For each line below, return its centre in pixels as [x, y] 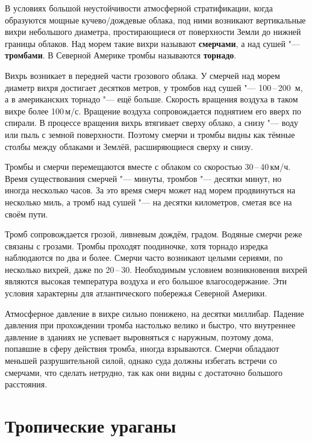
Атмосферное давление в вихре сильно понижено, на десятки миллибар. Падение [154, 313]
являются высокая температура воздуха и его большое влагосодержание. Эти [146, 281]
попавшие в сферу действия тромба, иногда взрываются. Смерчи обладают [142, 349]
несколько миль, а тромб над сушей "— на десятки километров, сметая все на [148, 202]
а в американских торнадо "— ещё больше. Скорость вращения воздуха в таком [151, 99]
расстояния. [26, 384]
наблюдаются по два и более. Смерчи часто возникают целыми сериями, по [144, 258]
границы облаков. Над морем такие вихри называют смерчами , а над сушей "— [152, 43]
